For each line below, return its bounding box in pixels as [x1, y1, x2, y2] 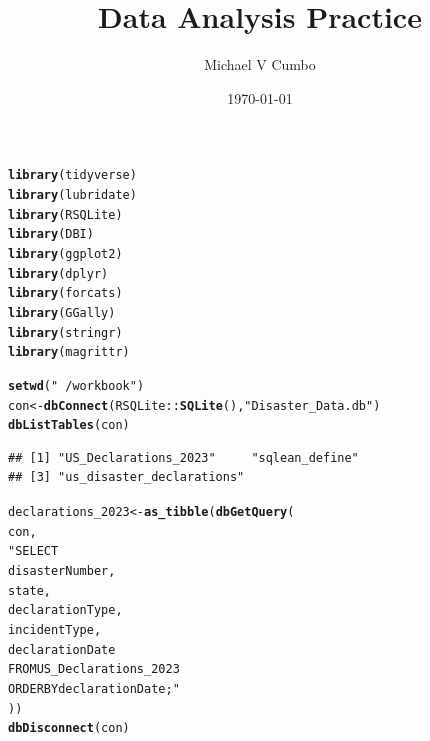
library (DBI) [8, 227, 94, 242]
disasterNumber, [8, 564, 116, 578]
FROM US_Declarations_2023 [8, 662, 180, 677]
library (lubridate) [8, 187, 137, 202]
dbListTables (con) [8, 418, 130, 433]
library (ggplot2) [8, 246, 123, 261]
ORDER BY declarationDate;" [8, 681, 180, 696]
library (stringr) [8, 325, 123, 340]
